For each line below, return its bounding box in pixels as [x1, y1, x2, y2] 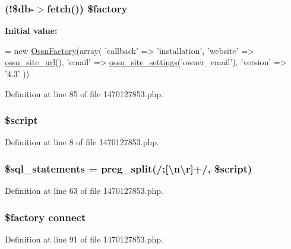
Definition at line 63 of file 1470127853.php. [5, 184, 164, 197]
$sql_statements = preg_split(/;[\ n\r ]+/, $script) [5, 161, 252, 175]
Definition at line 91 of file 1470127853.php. [5, 233, 164, 245]
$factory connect [5, 209, 86, 224]
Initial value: [5, 24, 58, 37]
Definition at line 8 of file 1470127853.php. [5, 136, 160, 148]
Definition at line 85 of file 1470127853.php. [5, 87, 164, 100]
